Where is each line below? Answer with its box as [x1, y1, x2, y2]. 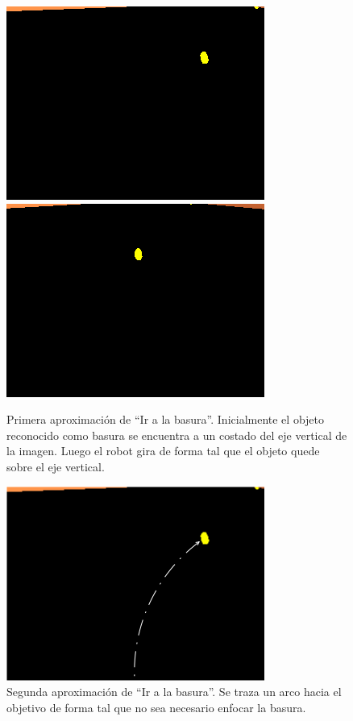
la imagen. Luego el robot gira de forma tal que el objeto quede [6, 442, 320, 459]
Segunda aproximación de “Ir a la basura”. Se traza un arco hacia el [6, 683, 342, 700]
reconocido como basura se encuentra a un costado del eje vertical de [6, 426, 347, 443]
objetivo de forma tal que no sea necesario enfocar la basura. [6, 698, 306, 715]
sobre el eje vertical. [6, 458, 105, 474]
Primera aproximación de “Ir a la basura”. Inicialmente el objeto [6, 411, 325, 428]
